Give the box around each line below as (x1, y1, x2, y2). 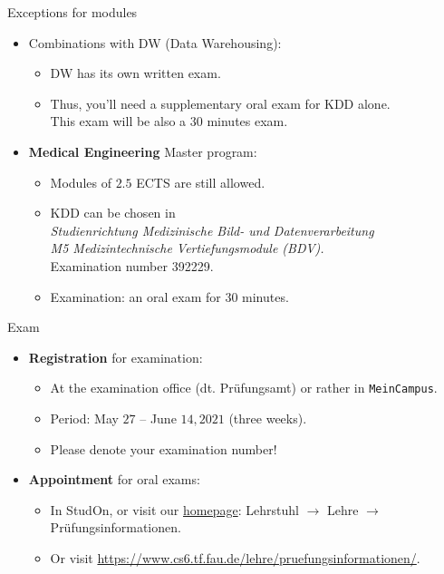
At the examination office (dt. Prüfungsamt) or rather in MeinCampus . (50, 378, 438, 397)
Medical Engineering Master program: (28, 141, 257, 161)
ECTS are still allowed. (136, 172, 265, 191)
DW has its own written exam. (50, 63, 221, 83)
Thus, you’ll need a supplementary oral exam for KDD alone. (50, 93, 391, 112)
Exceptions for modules (7, 3, 138, 21)
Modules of (50, 172, 111, 191)
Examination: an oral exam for (50, 287, 221, 306)
